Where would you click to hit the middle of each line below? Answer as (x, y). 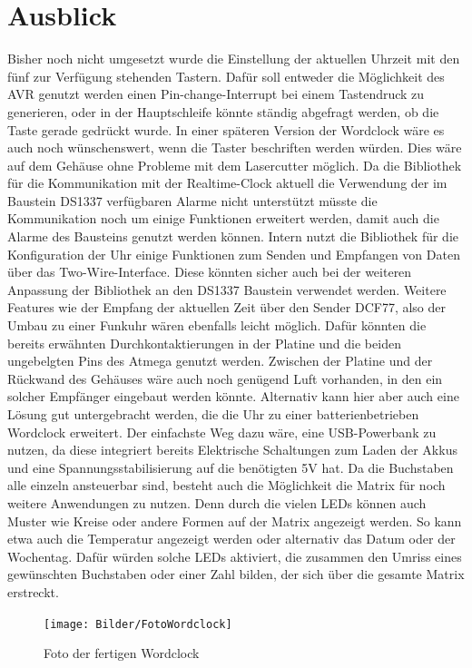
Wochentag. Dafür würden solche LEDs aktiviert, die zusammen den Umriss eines (235, 556)
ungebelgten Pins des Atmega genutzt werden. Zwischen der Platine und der (220, 361)
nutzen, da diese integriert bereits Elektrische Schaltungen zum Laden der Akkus (232, 450)
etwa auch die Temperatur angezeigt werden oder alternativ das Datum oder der (231, 539)
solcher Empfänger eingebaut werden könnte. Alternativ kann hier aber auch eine (233, 396)
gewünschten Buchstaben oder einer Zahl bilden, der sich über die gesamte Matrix (236, 574)
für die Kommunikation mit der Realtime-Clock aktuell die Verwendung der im (227, 183)
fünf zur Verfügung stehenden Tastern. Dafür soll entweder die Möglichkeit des (226, 76)
